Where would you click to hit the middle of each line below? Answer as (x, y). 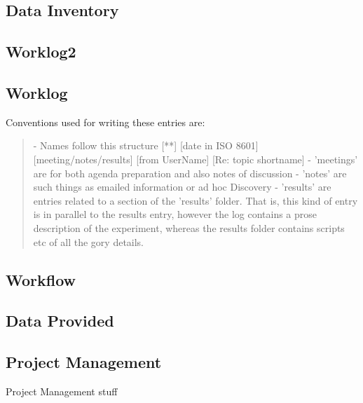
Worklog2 (41, 52)
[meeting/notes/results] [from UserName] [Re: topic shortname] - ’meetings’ (196, 159)
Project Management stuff (62, 391)
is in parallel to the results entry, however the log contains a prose (175, 214)
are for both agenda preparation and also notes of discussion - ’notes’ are (190, 173)
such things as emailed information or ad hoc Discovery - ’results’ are (182, 187)
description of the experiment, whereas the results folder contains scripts (189, 227)
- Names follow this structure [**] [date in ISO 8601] (146, 145)
